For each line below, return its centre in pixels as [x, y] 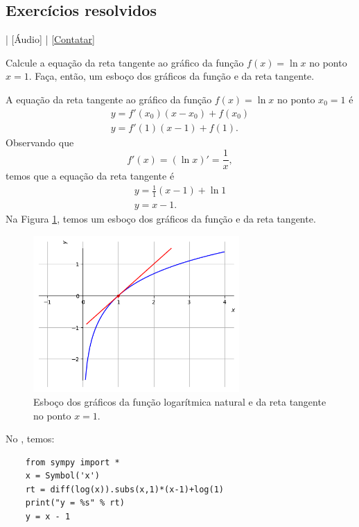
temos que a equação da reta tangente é [90, 176]
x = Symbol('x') [63, 476]
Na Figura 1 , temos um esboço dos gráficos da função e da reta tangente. [161, 219]
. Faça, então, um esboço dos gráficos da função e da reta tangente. [172, 76]
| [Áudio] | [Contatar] [50, 39]
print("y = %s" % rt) [75, 503]
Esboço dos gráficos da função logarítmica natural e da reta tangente [180, 401]
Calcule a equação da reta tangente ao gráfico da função [125, 62]
